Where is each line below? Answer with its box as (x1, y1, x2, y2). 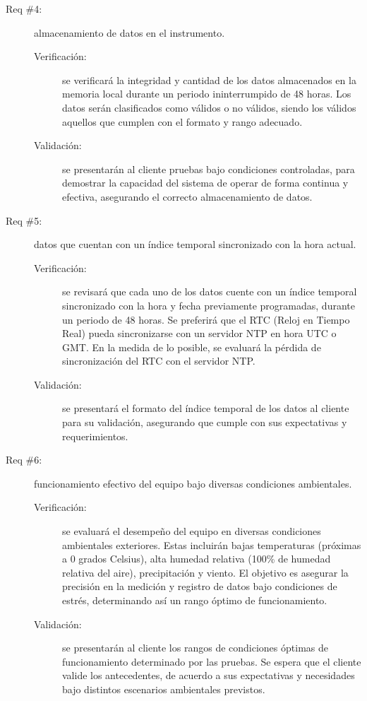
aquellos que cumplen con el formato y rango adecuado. (62, 114, 303, 129)
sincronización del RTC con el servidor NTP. (62, 353, 255, 368)
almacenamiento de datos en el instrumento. (34, 25, 225, 40)
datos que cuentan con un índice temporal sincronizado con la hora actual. (34, 237, 356, 252)
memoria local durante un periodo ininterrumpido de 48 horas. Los (62, 86, 351, 101)
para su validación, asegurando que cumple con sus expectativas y (62, 415, 347, 430)
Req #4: (6, 1, 42, 16)
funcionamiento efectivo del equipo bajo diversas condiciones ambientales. (34, 476, 352, 490)
